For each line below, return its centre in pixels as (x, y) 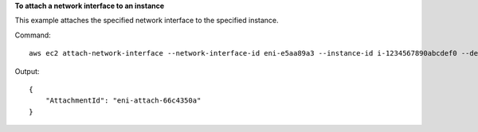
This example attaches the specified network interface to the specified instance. (147, 21)
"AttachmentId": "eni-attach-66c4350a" (123, 101)
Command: (33, 35)
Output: (27, 71)
